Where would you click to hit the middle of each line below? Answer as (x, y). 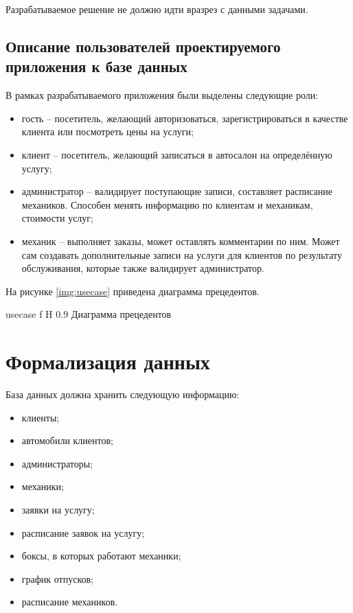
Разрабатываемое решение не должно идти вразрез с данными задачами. (157, 9)
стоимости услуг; (57, 218)
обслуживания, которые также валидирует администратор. (143, 268)
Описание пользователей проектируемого (143, 46)
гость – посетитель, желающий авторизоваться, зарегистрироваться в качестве (185, 118)
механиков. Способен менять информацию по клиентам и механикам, (167, 204)
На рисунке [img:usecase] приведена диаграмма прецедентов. (133, 291)
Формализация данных (108, 361)
